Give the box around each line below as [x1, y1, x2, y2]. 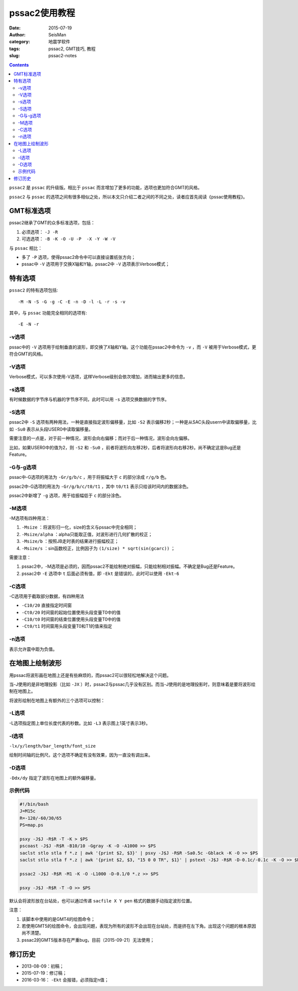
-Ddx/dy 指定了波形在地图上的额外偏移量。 [9, 774, 99, 781]
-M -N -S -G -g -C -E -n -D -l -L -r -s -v [18, 299, 126, 305]
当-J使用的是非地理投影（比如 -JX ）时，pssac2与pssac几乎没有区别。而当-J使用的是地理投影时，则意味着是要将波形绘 [9, 681, 256, 687]
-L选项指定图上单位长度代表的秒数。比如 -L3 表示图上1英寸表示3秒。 [9, 720, 150, 726]
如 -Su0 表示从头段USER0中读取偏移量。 [9, 426, 93, 432]
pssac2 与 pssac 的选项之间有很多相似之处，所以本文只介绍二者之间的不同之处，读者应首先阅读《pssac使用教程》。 [9, 194, 248, 200]
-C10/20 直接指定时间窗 [21, 602, 72, 608]
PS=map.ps [19, 822, 44, 828]
